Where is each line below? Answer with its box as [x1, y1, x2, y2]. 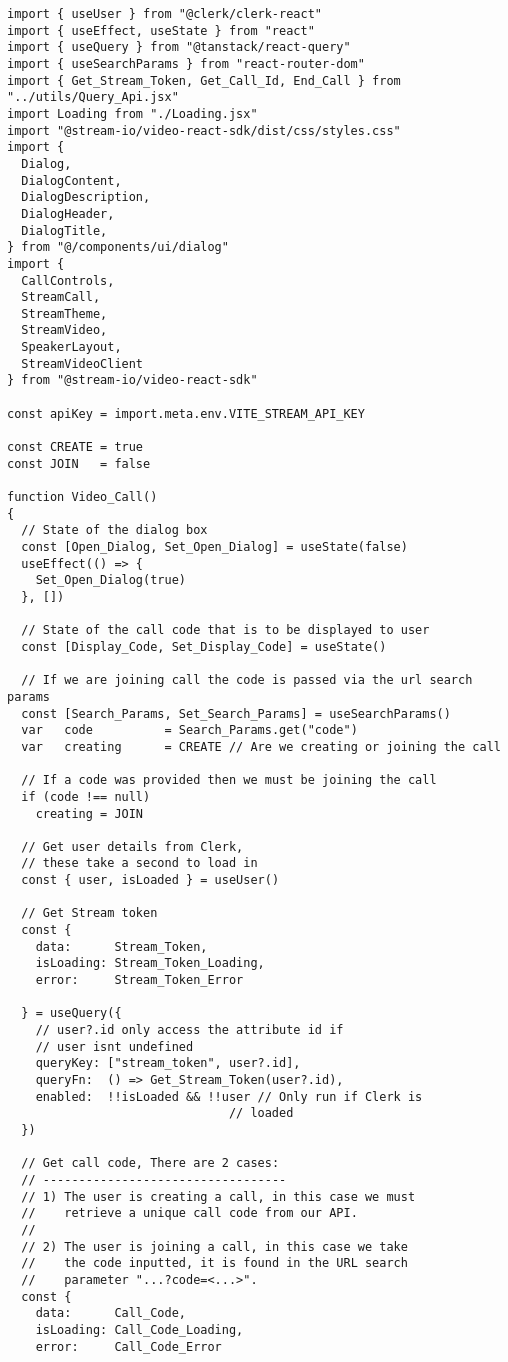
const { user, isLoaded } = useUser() [21, 873, 280, 888]
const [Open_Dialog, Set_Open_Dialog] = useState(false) [21, 540, 408, 554]
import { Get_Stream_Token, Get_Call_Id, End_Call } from [7, 73, 401, 88]
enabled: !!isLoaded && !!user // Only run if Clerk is [35, 1089, 423, 1104]
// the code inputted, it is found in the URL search [21, 1256, 408, 1271]
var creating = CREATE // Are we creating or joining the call [21, 739, 501, 754]
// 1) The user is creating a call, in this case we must [21, 1189, 416, 1204]
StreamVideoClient [21, 356, 144, 371]
